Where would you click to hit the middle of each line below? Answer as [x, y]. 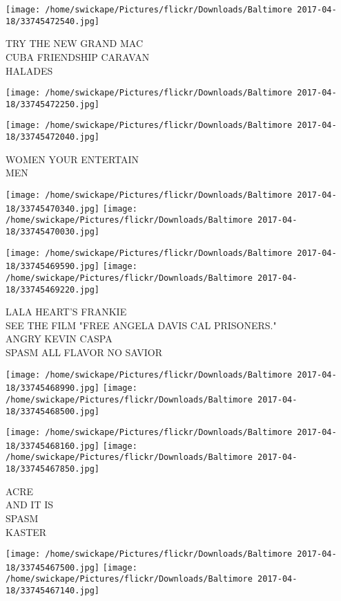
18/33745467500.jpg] [53, 567]
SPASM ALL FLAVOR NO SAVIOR [84, 352]
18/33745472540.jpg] [53, 21]
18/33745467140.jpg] [53, 591]
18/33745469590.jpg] [53, 267]
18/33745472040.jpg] [53, 137]
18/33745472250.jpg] [53, 104]
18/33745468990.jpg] [53, 388]
